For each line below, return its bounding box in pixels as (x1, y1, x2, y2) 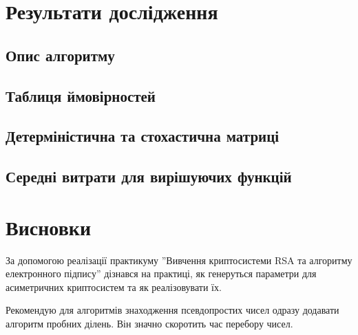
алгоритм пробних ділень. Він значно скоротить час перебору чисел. (6, 316, 293, 330)
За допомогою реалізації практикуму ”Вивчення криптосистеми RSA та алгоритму (6, 252, 352, 267)
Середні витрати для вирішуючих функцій (6, 166, 292, 187)
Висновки (6, 213, 92, 241)
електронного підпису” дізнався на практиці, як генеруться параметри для (6, 266, 317, 281)
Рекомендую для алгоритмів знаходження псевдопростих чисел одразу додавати (6, 303, 339, 317)
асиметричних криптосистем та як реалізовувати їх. (6, 279, 222, 294)
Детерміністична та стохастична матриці (6, 125, 280, 147)
